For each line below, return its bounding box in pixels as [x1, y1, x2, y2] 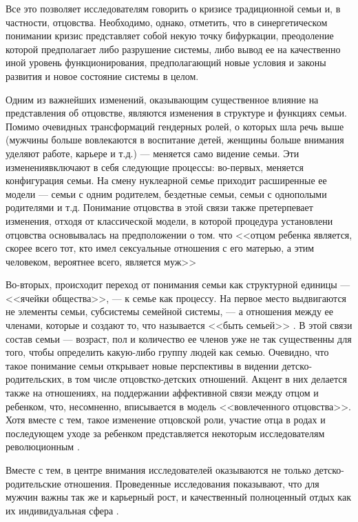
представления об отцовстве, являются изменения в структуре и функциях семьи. [6, 106, 347, 120]
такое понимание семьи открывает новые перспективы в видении [6, 358, 279, 372]
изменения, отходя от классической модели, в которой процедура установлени [6, 213, 333, 228]
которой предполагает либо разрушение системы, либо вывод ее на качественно [6, 41, 341, 56]
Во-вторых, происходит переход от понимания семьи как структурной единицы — [6, 277, 350, 292]
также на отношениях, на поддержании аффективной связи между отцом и [6, 385, 319, 400]
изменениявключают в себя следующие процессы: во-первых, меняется [6, 159, 304, 174]
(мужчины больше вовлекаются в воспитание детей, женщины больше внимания [6, 132, 344, 147]
